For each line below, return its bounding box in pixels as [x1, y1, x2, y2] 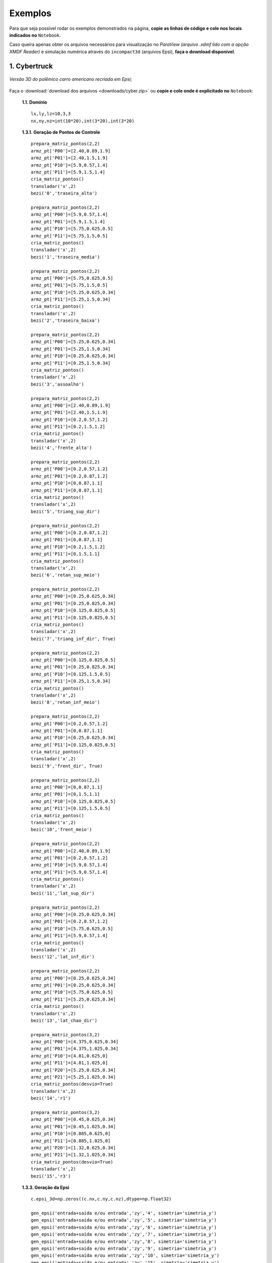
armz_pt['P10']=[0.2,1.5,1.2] [31, 544, 106, 550]
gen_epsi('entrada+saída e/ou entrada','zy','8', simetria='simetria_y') [31, 1238, 217, 1244]
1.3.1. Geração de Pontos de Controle [22, 129, 100, 135]
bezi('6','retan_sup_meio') [31, 572, 100, 578]
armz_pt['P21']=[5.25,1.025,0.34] [31, 1074, 116, 1080]
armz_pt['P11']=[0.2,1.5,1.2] [31, 424, 106, 429]
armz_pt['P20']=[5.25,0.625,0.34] [31, 1067, 116, 1073]
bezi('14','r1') [31, 1095, 71, 1101]
